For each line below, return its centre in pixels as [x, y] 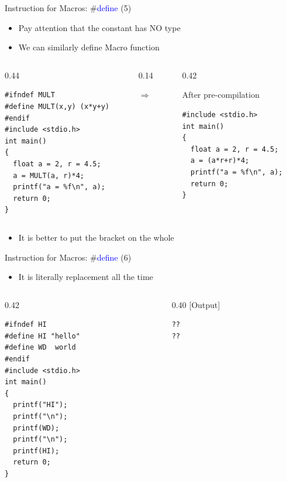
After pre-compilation [221, 95]
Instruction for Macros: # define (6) [68, 257]
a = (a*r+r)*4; [220, 161]
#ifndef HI [26, 325]
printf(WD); [36, 428]
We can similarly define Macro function [89, 47]
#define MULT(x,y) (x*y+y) [57, 106]
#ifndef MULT [30, 95]
